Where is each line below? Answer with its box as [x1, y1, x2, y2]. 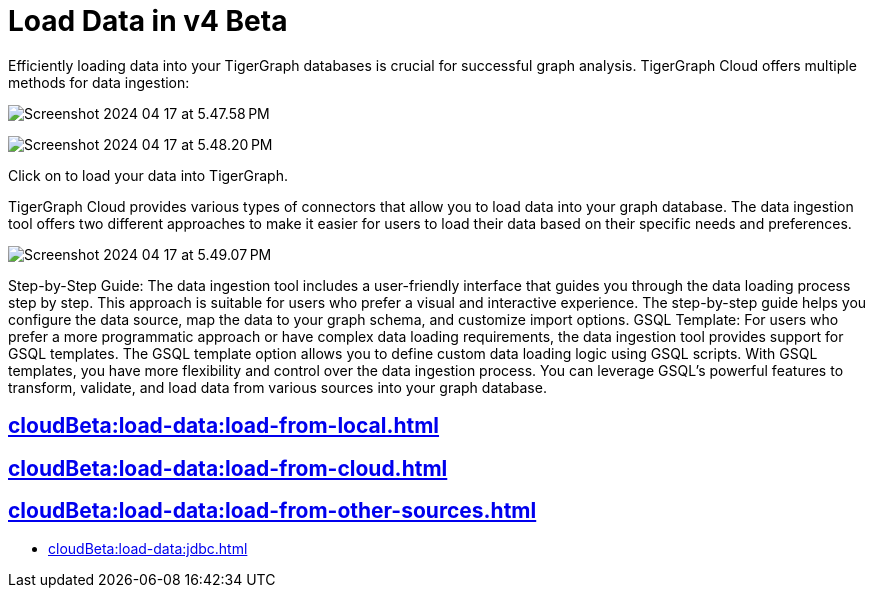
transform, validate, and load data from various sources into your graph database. [8, 378, 547, 396]
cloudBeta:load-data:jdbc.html [48, 540, 248, 558]
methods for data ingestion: [8, 73, 190, 91]
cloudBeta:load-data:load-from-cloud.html [8, 455, 448, 481]
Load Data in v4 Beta [8, 4, 288, 38]
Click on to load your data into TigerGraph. [8, 166, 288, 184]
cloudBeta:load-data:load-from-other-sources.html [8, 498, 537, 524]
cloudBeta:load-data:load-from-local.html [8, 413, 440, 439]
